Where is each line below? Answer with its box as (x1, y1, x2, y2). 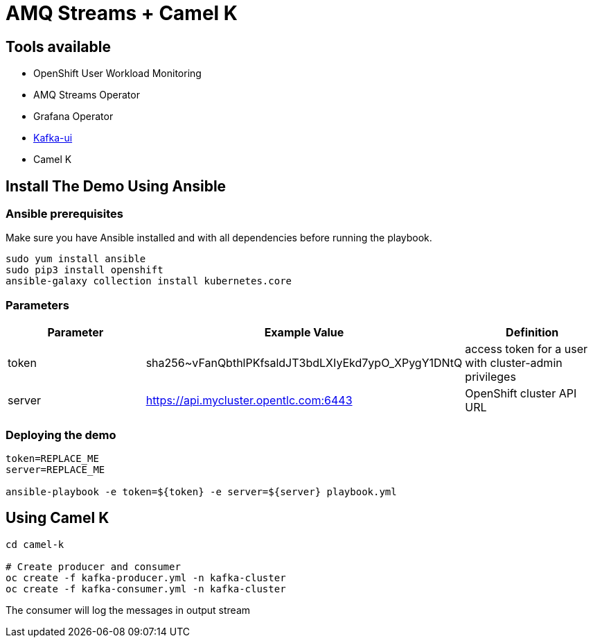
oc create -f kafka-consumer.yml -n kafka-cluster (6, 583, 286, 594)
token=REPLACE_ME (6, 452, 99, 464)
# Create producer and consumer (6, 560, 181, 572)
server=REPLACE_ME (6, 463, 105, 475)
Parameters (6, 298, 69, 312)
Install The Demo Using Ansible (6, 177, 227, 195)
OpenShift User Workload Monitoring (33, 67, 202, 80)
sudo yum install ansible (6, 253, 146, 265)
